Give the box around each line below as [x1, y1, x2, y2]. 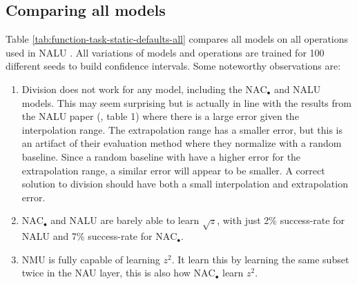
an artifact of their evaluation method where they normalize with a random [21, 136, 342, 150]
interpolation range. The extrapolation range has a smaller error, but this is [21, 122, 343, 136]
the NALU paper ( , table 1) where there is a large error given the [21, 109, 299, 123]
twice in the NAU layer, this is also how [21, 265, 191, 280]
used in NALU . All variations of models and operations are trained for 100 [6, 45, 325, 59]
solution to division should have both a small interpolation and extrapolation [21, 176, 348, 191]
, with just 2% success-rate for [217, 213, 345, 227]
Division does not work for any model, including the [21, 81, 242, 96]
